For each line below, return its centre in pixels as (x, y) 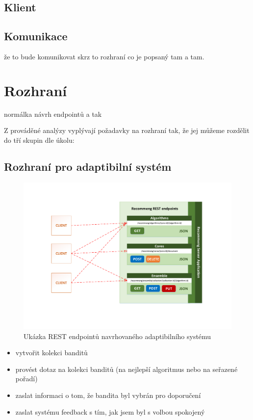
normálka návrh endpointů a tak (53, 114)
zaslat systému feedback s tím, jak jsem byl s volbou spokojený (110, 411)
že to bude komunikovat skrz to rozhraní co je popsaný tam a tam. (104, 56)
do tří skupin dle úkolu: (39, 140)
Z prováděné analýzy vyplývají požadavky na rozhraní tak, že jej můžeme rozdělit (127, 130)
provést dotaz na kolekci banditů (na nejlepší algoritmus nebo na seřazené (126, 369)
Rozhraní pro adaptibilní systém (88, 166)
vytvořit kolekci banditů (51, 353)
